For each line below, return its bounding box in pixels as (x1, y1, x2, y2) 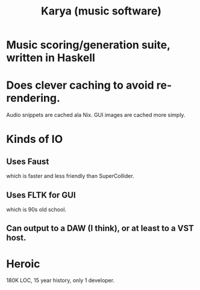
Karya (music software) (41, 4, 161, 18)
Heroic (6, 257, 40, 271)
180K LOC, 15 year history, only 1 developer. (6, 277, 115, 284)
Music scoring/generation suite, (6, 38, 170, 52)
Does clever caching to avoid (6, 78, 155, 92)
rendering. (6, 92, 60, 105)
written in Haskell (6, 51, 95, 65)
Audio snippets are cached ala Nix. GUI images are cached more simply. (6, 112, 186, 119)
